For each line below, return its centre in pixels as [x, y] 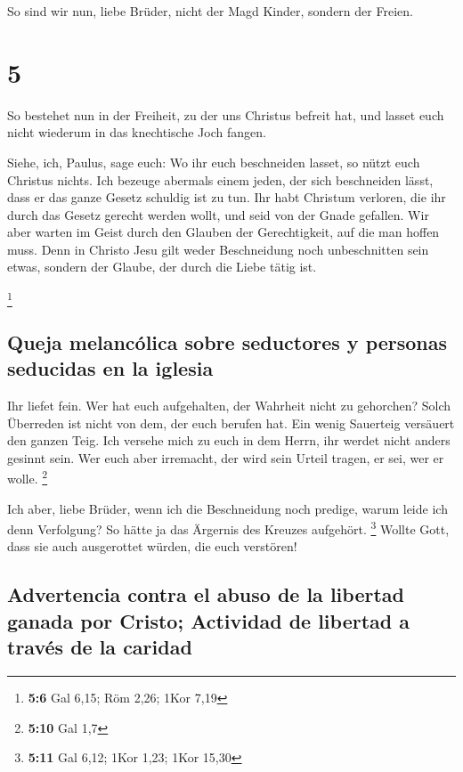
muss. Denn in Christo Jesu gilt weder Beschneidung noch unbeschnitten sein [218, 249]
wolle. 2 [28, 477]
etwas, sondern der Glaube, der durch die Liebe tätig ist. [162, 267]
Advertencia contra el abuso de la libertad [206, 594]
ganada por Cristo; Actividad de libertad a [209, 620]
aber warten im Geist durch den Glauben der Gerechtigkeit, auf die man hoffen [223, 232]
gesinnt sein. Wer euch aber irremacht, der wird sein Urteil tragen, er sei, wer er [226, 457]
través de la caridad [100, 647]
